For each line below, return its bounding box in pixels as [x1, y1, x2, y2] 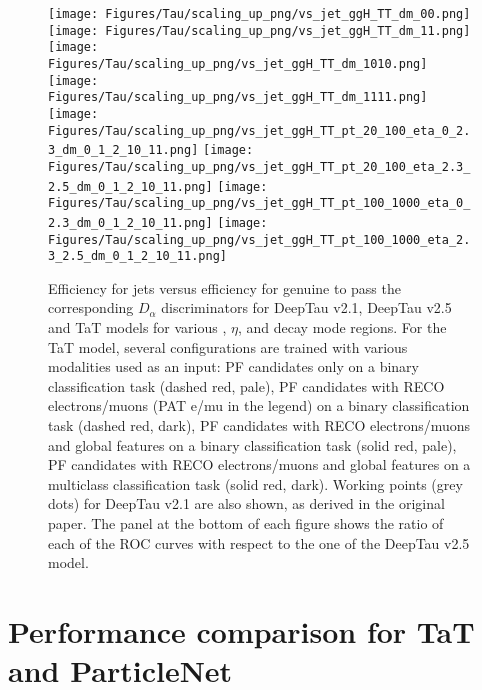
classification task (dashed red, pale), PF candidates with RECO [48, 375, 445, 396]
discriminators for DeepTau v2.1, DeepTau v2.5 [161, 297, 452, 318]
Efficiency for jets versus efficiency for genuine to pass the [48, 277, 401, 298]
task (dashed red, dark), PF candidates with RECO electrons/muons [48, 415, 471, 435]
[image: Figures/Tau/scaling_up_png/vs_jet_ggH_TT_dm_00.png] [48, 7, 471, 21]
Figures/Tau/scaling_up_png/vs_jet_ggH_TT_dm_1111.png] [48, 90, 428, 105]
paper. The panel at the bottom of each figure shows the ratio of [48, 512, 444, 533]
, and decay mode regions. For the [237, 317, 447, 338]
